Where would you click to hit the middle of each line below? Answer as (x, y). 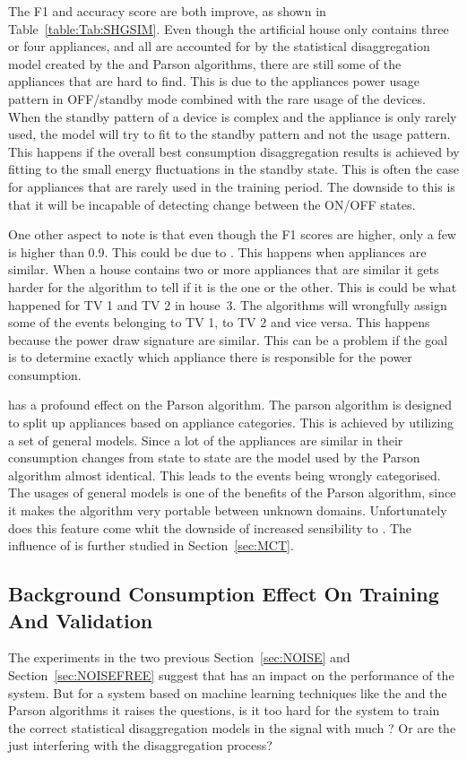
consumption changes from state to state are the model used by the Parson (214, 458)
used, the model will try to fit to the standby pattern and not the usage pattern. (229, 134)
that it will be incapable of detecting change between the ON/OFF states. (212, 204)
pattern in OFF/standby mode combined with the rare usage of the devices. (217, 98)
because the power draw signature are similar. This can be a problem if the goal (228, 339)
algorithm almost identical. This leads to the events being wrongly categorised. (225, 475)
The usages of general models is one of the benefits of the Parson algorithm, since (232, 492)
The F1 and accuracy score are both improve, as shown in (167, 11)
